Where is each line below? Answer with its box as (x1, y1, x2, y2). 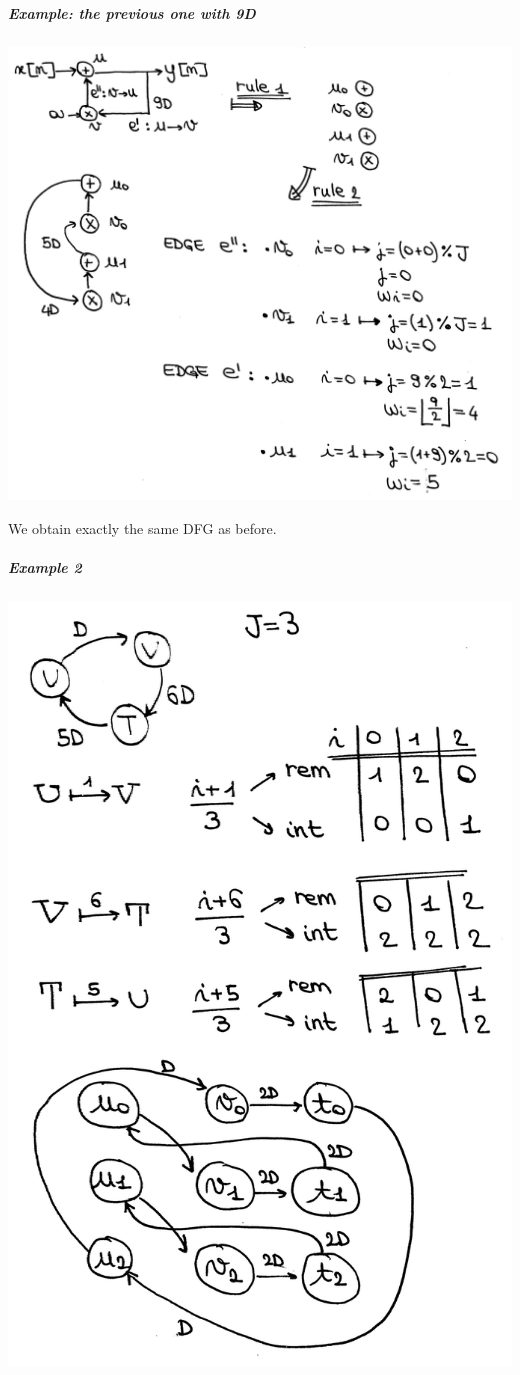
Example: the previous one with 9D (8, 2, 256, 23)
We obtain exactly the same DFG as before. (8, 517, 277, 538)
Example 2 (8, 557, 82, 578)
